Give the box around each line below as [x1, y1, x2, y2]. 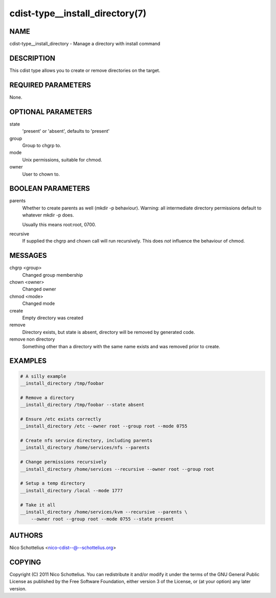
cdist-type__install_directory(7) [9, 8, 147, 19]
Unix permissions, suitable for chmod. [22, 156, 102, 163]
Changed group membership [22, 272, 83, 278]
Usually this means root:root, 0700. [22, 221, 97, 227]
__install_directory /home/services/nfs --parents [20, 445, 150, 450]
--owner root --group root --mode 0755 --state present [31, 516, 174, 522]
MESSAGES [9, 251, 47, 260]
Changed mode [22, 300, 55, 306]
